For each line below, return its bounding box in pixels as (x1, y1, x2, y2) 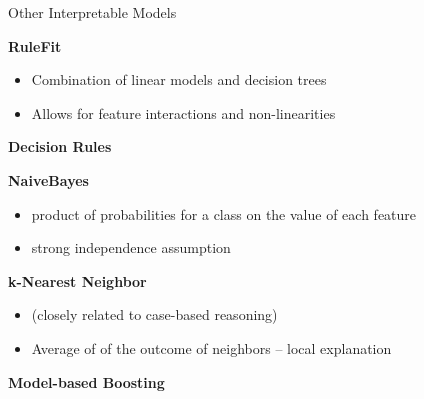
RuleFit (8, 35, 62, 56)
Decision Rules (8, 136, 112, 157)
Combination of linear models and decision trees (31, 69, 327, 90)
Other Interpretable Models (8, 2, 177, 22)
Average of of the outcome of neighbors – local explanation (31, 337, 392, 358)
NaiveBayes (8, 169, 89, 190)
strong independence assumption (31, 237, 231, 258)
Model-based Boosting (8, 371, 165, 392)
